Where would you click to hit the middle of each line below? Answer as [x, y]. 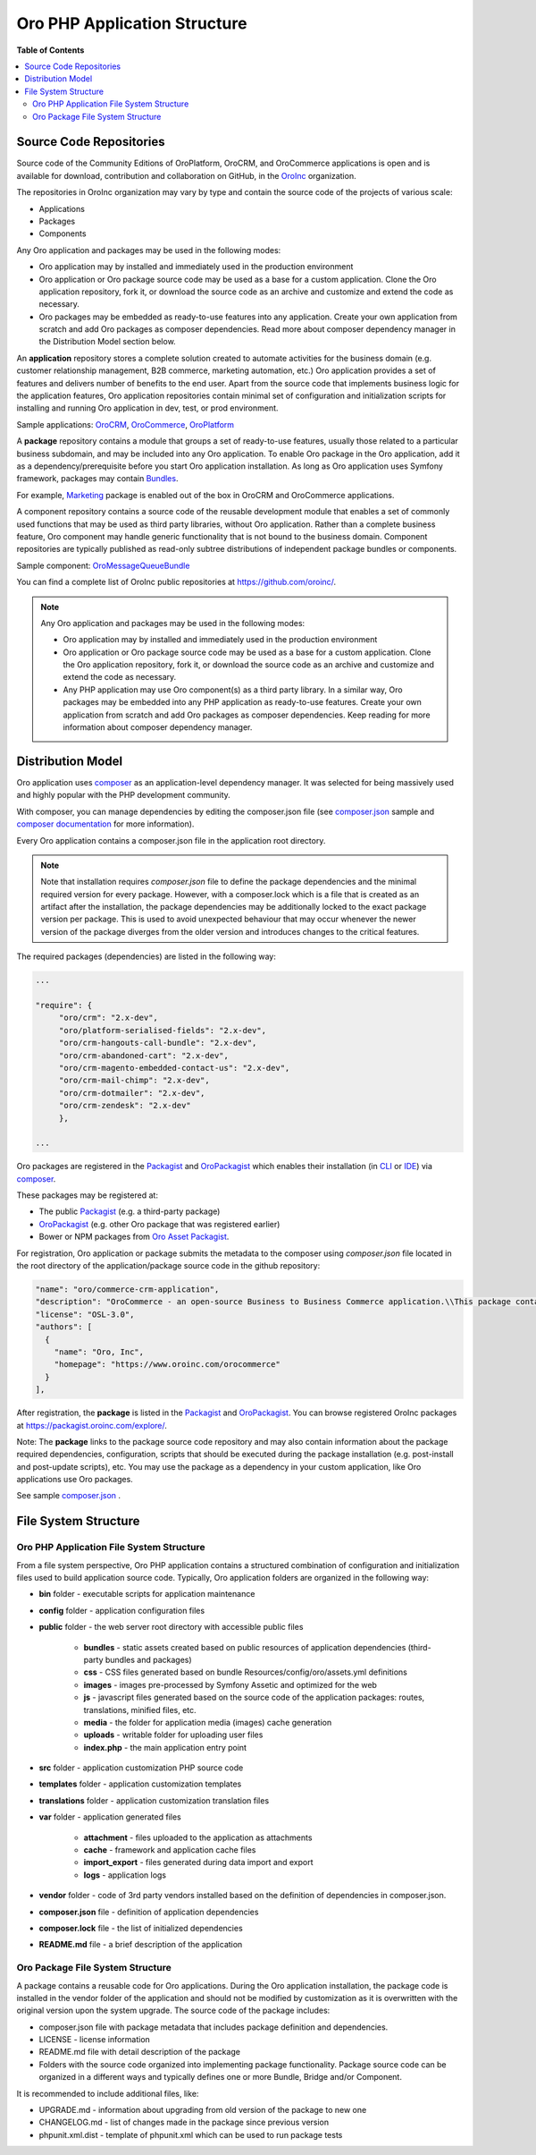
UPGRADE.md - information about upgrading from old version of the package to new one [203, 2110]
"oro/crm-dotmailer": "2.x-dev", [132, 1093]
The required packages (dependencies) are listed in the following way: [147, 956]
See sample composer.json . [68, 1496]
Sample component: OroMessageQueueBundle [103, 565]
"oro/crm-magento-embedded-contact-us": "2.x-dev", [174, 1068]
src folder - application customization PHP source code [141, 1768]
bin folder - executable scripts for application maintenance [147, 1594]
